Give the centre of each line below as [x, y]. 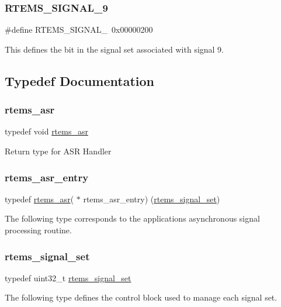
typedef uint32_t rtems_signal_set [68, 277]
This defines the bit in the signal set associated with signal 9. [115, 49]
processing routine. [38, 230]
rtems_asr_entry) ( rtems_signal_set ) [152, 199]
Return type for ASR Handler [58, 151]
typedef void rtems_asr [46, 131]
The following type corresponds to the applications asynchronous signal [132, 218]
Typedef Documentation [79, 80]
